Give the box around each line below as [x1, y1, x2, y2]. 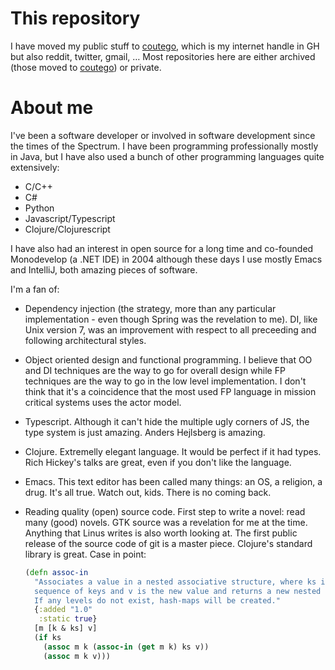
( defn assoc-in [24, 567, 89, 577]
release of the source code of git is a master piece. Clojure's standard [24, 537, 313, 549]
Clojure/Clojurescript [24, 223, 111, 235]
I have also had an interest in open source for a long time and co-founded [10, 242, 314, 254]
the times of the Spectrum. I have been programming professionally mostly [10, 140, 319, 152]
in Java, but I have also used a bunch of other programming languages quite [10, 150, 325, 162]
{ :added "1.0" [34, 605, 93, 615]
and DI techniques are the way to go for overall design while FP [24, 364, 286, 376]
